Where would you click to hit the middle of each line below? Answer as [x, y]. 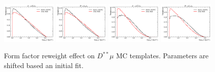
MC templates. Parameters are [162, 56]
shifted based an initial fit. [44, 65]
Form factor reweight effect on [49, 56]
